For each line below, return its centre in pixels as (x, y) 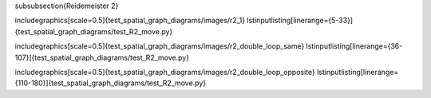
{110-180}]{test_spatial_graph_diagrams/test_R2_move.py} (111, 83)
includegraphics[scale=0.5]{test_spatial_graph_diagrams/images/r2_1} (130, 21)
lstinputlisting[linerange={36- (354, 46)
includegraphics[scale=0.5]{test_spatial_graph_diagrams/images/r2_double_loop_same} (160, 46)
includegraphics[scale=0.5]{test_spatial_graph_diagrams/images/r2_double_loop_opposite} (165, 72)
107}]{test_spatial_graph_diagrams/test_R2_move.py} (102, 57)
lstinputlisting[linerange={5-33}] (300, 21)
